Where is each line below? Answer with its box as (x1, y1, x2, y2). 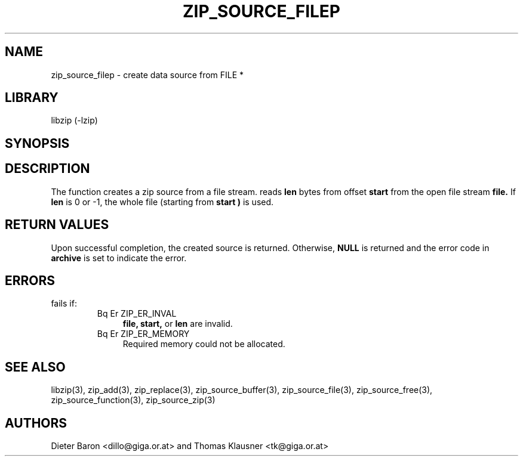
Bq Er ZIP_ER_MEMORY (97, 329, 190, 339)
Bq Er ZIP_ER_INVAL (97, 308, 177, 319)
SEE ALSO (5, 359, 66, 375)
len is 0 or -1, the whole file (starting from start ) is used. (51, 196, 274, 207)
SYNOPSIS (5, 135, 70, 151)
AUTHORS (5, 415, 67, 431)
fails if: (51, 298, 77, 309)
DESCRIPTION (5, 161, 90, 177)
